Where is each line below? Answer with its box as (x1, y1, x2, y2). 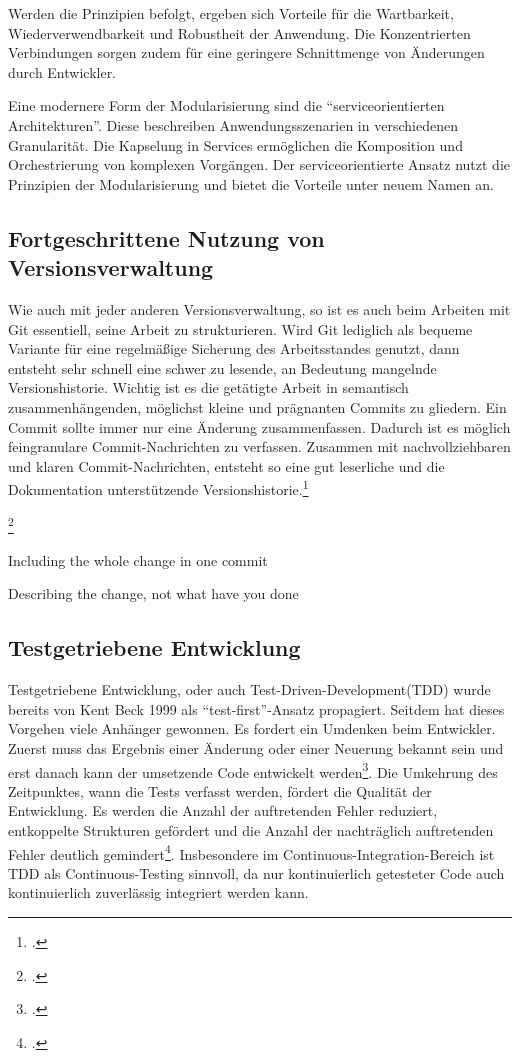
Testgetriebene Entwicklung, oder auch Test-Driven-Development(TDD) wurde (8, 679, 491, 700)
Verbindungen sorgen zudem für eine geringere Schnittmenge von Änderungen (8, 42, 485, 63)
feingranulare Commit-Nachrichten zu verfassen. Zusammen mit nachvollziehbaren (8, 436, 511, 457)
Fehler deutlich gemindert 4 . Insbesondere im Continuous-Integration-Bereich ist (8, 840, 495, 864)
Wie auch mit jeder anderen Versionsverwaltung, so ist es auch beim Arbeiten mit (8, 298, 511, 319)
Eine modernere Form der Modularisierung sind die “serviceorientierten (8, 95, 445, 116)
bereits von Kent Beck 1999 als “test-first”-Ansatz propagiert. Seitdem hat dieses (8, 698, 505, 719)
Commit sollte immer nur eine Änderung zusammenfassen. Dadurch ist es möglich (8, 416, 511, 437)
